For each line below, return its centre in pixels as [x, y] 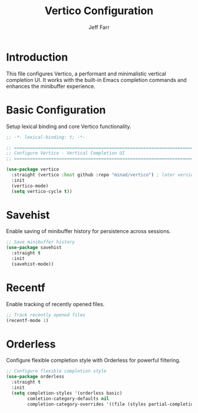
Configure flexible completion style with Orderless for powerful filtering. [93, 360]
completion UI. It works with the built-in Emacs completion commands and [96, 80]
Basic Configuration [56, 110]
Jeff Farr [99, 27]
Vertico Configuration [99, 11]
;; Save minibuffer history [41, 242]
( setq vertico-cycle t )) [42, 191]
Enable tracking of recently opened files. [55, 304]
